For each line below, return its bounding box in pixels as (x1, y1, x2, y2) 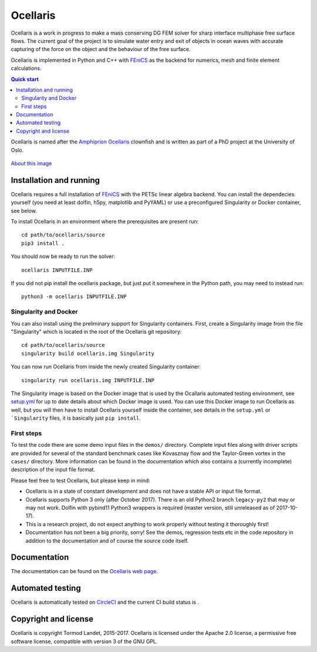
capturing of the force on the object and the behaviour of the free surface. (11, 46, 191, 53)
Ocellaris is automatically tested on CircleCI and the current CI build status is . (11, 598, 200, 606)
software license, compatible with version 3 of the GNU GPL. (11, 638, 158, 645)
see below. (11, 207, 38, 214)
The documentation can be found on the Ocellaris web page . (11, 568, 158, 575)
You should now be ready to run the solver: (11, 253, 116, 260)
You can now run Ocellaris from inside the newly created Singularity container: (11, 363, 201, 370)
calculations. (11, 65, 42, 72)
